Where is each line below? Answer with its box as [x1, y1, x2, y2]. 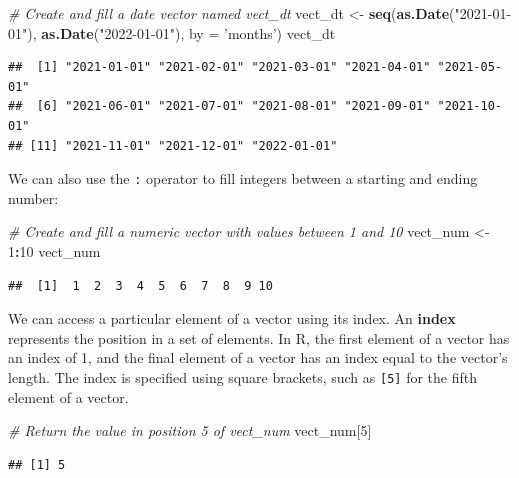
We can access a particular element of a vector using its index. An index [8, 308, 456, 329]
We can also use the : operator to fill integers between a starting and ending [8, 168, 478, 189]
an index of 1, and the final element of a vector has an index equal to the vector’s [8, 347, 508, 368]
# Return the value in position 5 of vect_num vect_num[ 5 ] [8, 420, 372, 441]
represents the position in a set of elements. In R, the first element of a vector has [8, 327, 510, 348]
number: [8, 187, 59, 208]
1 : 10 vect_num [8, 241, 101, 261]
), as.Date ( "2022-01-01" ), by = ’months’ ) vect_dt [27, 22, 336, 43]
